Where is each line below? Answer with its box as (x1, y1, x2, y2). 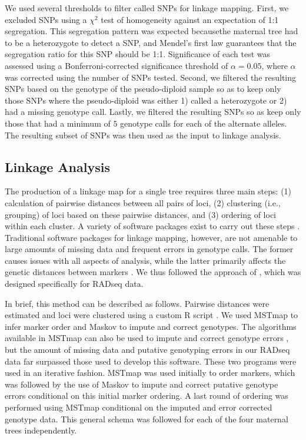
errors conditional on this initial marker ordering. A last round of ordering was (5, 389, 288, 402)
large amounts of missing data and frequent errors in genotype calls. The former (5, 243, 294, 255)
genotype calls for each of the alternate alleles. (120, 117, 287, 129)
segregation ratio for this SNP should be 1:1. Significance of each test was (5, 48, 271, 60)
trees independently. (5, 424, 77, 436)
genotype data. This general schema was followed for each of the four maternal (5, 412, 288, 425)
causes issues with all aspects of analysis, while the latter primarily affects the (5, 254, 286, 266)
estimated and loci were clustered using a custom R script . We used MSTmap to (5, 309, 298, 321)
